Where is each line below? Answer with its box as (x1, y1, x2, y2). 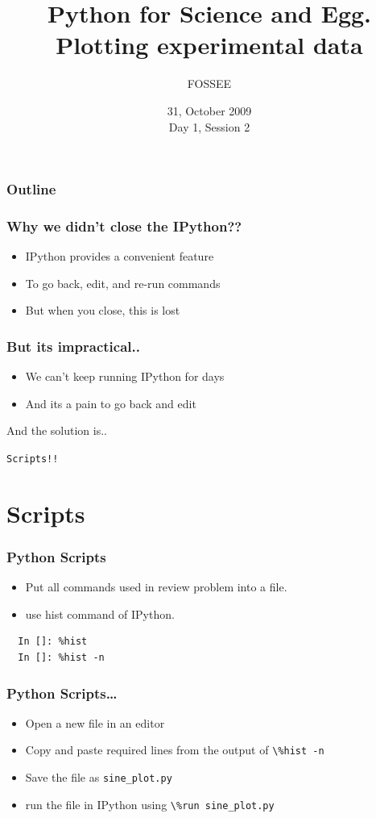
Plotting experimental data (56, 28, 363, 61)
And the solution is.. (6, 422, 108, 439)
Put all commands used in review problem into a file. (25, 578, 287, 595)
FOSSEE (187, 75, 232, 92)
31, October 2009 (167, 102, 252, 119)
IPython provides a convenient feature (25, 248, 214, 265)
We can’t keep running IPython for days (25, 368, 225, 385)
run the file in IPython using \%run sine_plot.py (25, 795, 275, 812)
